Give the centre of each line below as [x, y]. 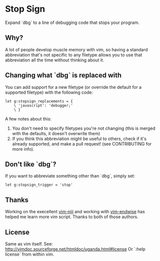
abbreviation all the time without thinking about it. [55, 60]
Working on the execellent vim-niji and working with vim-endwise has [75, 212]
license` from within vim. [30, 254]
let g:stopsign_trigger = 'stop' [39, 185]
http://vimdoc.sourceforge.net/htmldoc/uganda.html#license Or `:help [75, 249]
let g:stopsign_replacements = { [39, 101]
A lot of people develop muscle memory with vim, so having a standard [76, 49]
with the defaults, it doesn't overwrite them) [56, 133]
